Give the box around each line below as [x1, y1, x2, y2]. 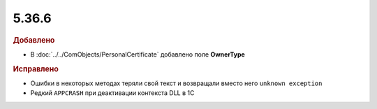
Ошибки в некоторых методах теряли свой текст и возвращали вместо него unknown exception [30, 79, 323, 87]
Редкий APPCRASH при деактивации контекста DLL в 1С [30, 89, 195, 97]
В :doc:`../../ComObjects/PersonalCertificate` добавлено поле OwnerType [30, 50, 246, 59]
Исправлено [13, 64, 59, 73]
